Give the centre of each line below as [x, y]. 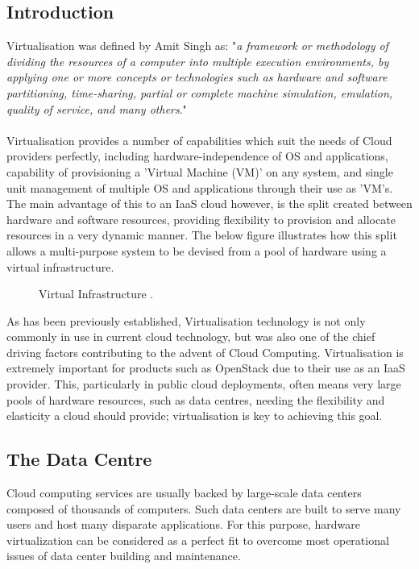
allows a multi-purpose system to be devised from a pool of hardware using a [197, 250]
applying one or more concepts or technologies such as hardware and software [197, 77]
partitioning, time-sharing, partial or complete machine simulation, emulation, [200, 92]
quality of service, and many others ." [97, 108]
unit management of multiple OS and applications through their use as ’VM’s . [200, 187]
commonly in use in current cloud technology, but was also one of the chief [191, 336]
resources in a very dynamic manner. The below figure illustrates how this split [202, 235]
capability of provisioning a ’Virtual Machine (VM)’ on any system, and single [200, 171]
